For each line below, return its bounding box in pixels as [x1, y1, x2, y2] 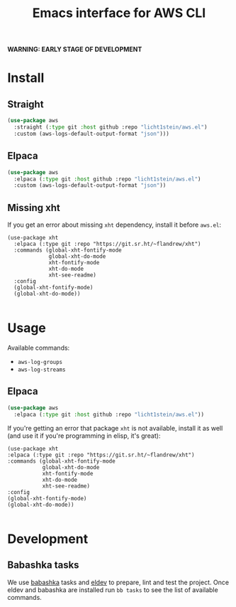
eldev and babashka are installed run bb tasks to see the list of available [7, 585, 218, 594]
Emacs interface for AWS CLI [32, 5, 206, 21]
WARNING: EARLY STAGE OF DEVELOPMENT [7, 45, 142, 54]
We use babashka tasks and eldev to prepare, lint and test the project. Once [7, 578, 229, 586]
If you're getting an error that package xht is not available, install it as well [7, 424, 223, 432]
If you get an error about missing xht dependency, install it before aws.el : [7, 220, 222, 229]
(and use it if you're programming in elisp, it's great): [7, 431, 161, 440]
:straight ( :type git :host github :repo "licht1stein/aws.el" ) [13, 124, 208, 131]
